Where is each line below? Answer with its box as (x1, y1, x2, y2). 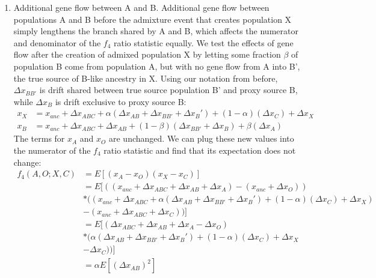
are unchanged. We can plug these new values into (109, 132, 294, 145)
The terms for (13, 132, 65, 145)
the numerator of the (13, 144, 91, 156)
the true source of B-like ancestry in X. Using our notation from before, (13, 71, 278, 84)
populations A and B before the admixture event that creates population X (13, 13, 292, 25)
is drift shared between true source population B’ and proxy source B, (39, 83, 298, 96)
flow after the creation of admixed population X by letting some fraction (13, 48, 281, 61)
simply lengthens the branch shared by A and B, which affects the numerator (13, 25, 298, 37)
